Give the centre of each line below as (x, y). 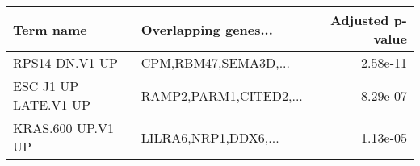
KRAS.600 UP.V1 (63, 128)
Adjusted (359, 20)
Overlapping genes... (207, 29)
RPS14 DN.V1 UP (65, 62)
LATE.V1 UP (52, 104)
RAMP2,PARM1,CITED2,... (222, 95)
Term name (50, 29)
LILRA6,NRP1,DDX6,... (210, 137)
